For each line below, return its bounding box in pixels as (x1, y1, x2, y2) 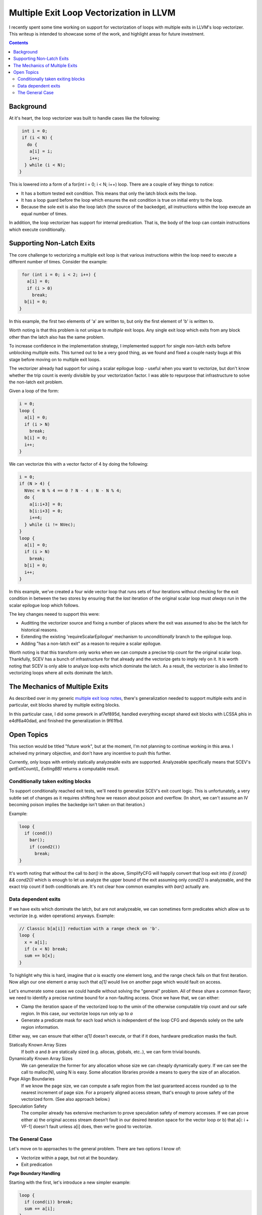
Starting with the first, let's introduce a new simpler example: (9, 1179, 131, 1185)
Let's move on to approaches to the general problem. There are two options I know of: (9, 1146, 181, 1152)
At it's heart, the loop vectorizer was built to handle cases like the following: (9, 115, 160, 121)
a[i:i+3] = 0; (29, 501, 63, 507)
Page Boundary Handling (9, 1170, 61, 1176)
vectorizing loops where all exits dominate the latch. (9, 670, 113, 676)
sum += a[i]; (24, 1206, 55, 1212)
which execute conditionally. (9, 226, 66, 232)
